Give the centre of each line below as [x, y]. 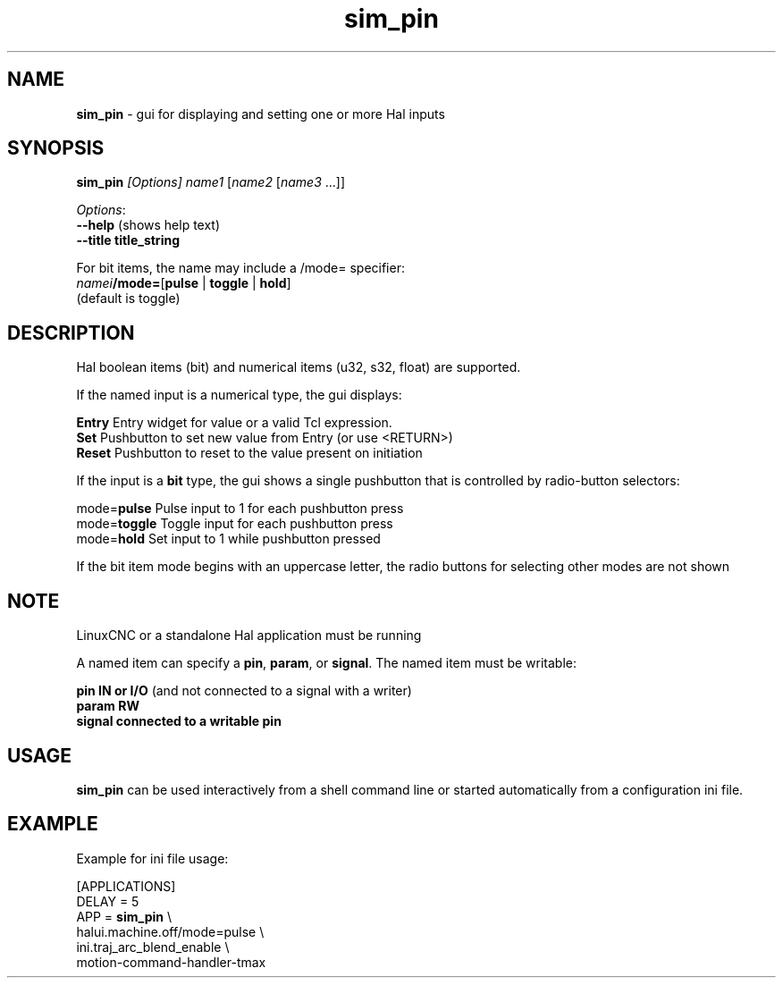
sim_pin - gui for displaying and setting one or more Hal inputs [261, 114]
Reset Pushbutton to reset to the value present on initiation [249, 453]
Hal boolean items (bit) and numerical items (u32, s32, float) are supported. [299, 367]
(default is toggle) [128, 299]
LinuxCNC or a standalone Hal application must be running [249, 636]
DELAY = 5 [108, 901]
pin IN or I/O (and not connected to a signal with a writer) [244, 691]
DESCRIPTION [71, 333]
